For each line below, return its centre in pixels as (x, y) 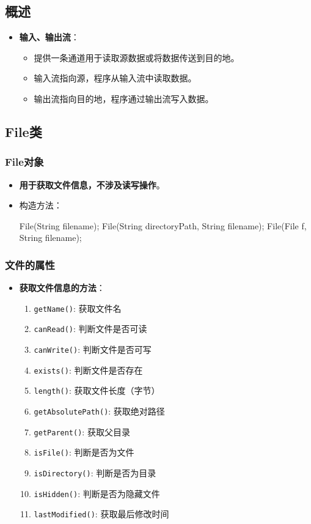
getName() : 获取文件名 (78, 308)
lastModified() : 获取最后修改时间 (101, 514)
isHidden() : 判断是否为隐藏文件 (97, 493)
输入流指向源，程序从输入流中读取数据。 (115, 78)
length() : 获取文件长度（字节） (97, 390)
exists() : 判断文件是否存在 (88, 370)
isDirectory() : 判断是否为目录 (95, 473)
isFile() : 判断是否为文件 (84, 452)
